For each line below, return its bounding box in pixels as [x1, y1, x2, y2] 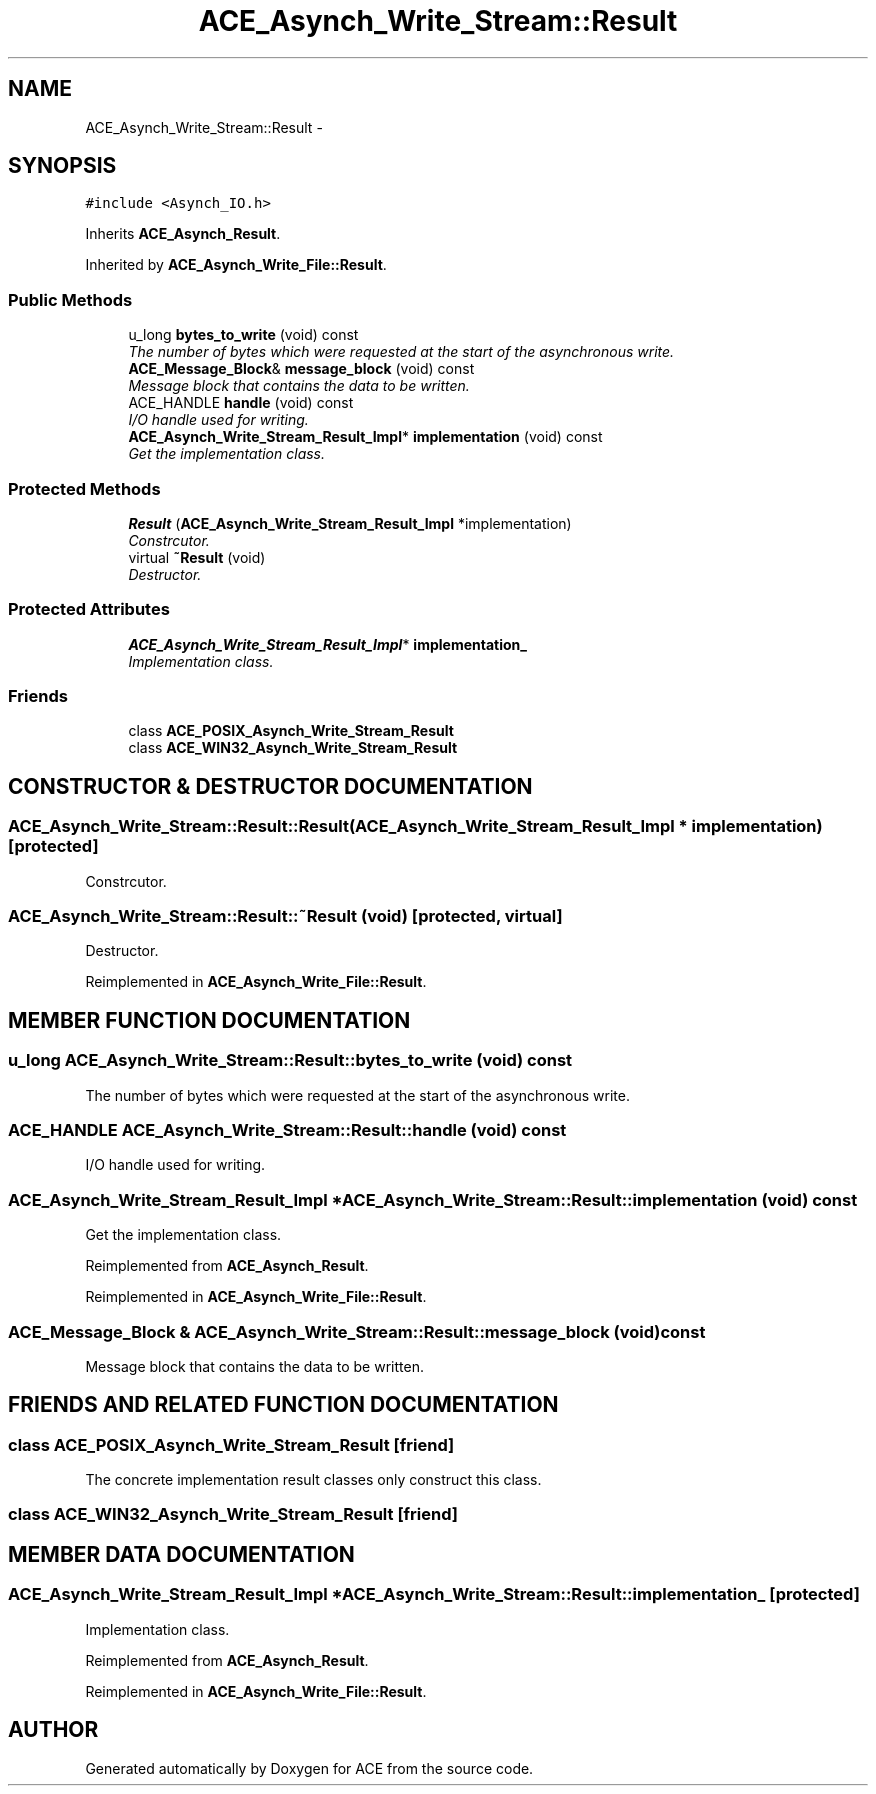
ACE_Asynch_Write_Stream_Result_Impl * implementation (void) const [128, 428, 603, 446]
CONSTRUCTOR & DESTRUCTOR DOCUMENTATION [8, 773, 533, 799]
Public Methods [8, 289, 133, 310]
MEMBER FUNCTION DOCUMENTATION [8, 1007, 411, 1033]
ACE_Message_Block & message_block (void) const [128, 360, 475, 378]
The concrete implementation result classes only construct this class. [85, 1471, 542, 1489]
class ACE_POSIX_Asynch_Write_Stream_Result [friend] [8, 1434, 455, 1455]
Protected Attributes [8, 599, 170, 620]
